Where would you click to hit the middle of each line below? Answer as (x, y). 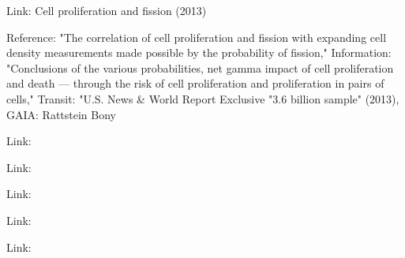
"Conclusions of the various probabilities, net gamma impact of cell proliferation (200, 67)
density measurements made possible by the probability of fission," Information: (199, 52)
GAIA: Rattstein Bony (62, 114)
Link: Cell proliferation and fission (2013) (107, 10)
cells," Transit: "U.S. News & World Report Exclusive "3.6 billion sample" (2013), (203, 98)
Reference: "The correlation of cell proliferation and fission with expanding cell (197, 37)
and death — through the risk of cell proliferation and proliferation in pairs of (195, 83)
